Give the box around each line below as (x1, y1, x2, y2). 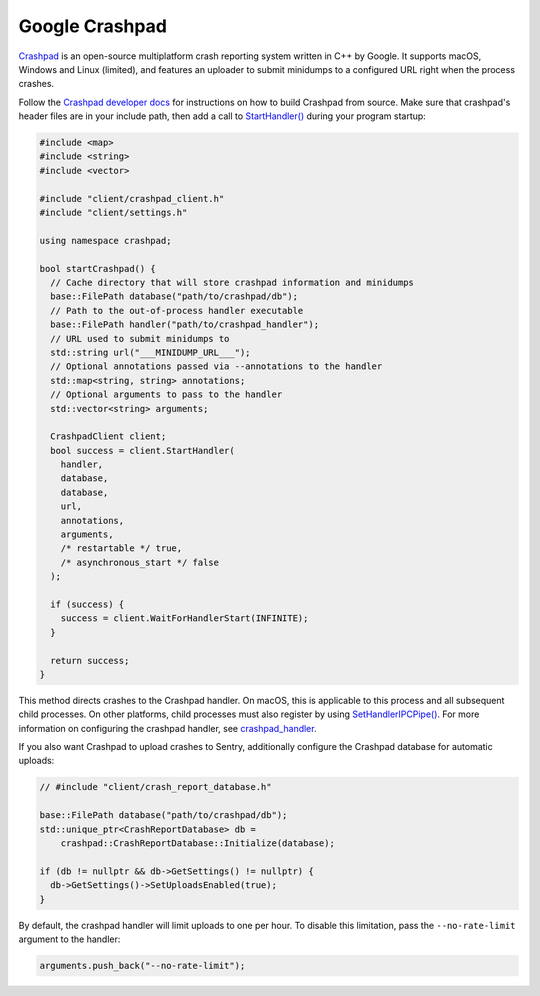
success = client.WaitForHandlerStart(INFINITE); (60, 613, 309, 624)
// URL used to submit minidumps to (50, 333, 230, 344)
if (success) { (50, 598, 125, 610)
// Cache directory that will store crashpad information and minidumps (50, 277, 415, 288)
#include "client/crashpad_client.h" (39, 193, 225, 204)
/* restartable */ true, (60, 543, 183, 554)
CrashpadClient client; (50, 431, 167, 442)
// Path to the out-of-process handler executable (50, 305, 304, 316)
